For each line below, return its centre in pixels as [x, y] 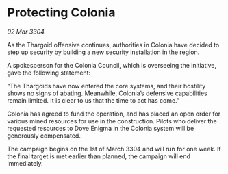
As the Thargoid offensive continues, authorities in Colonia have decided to [113, 45]
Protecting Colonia [61, 13]
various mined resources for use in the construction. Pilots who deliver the [112, 121]
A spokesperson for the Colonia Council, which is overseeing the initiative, [112, 65]
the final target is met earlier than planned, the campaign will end [99, 156]
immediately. [25, 163]
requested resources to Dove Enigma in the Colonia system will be [101, 128]
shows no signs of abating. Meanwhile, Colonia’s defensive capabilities [107, 93]
